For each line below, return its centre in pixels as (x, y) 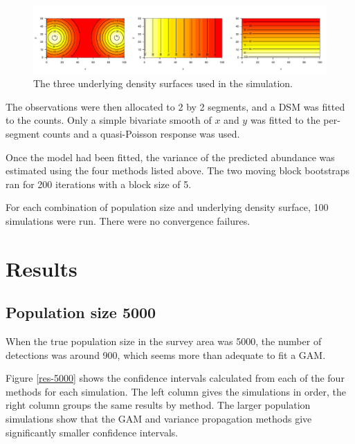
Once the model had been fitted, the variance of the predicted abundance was (170, 157)
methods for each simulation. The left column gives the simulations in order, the (176, 391)
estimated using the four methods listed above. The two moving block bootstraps (178, 170)
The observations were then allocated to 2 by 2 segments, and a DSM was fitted (175, 106)
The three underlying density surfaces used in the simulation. (163, 83)
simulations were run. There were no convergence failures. (128, 220)
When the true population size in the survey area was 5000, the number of (164, 341)
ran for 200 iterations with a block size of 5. (99, 184)
